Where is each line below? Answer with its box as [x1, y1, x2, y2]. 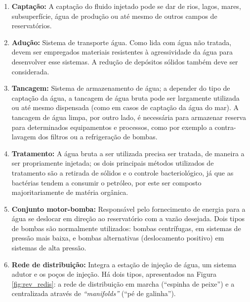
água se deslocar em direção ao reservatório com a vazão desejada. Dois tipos [11, 213, 245, 224]
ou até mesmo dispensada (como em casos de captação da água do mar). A [11, 102, 239, 113]
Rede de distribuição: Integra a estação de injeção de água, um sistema [11, 259, 237, 269]
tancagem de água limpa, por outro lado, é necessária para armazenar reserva [11, 112, 246, 122]
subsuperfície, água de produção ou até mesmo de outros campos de [11, 10, 217, 21]
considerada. [11, 66, 49, 76]
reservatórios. [11, 20, 52, 31]
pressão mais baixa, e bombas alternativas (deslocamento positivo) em [11, 233, 224, 243]
